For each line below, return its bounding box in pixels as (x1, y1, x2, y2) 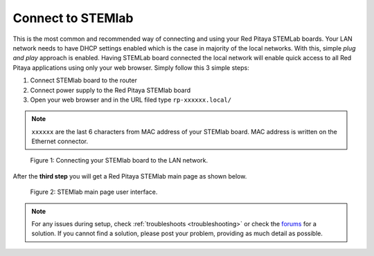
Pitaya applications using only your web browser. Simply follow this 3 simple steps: (12, 63, 249, 72)
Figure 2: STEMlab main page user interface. (30, 188, 158, 196)
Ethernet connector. (31, 137, 89, 145)
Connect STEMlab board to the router (30, 76, 138, 84)
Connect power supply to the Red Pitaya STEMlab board (30, 86, 191, 94)
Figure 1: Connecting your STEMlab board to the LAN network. (30, 156, 208, 165)
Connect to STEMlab (12, 10, 134, 26)
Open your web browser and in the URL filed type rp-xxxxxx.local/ (30, 95, 232, 104)
